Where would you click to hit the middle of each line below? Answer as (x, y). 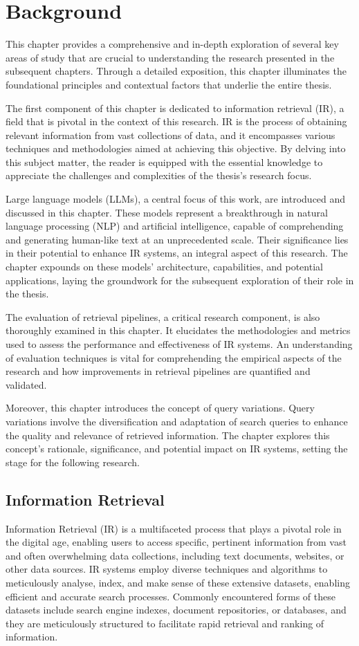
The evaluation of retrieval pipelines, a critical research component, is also (163, 316)
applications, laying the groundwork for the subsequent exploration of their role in (180, 280)
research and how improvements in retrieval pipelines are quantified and (158, 371)
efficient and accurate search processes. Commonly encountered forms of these (171, 596)
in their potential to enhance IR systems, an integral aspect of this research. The (177, 253)
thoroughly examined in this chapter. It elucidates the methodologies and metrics (178, 330)
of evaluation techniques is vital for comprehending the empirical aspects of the (174, 357)
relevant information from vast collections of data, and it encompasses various (171, 135)
